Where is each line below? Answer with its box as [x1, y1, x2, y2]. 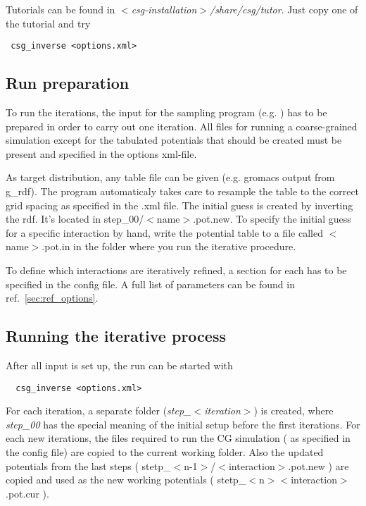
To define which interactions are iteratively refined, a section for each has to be [6, 262, 347, 277]
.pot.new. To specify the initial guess [193, 211, 351, 226]
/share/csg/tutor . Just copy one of [209, 2, 358, 16]
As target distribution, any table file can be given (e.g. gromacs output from [6, 170, 335, 185]
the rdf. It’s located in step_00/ [6, 211, 144, 226]
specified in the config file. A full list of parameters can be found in [6, 276, 295, 291]
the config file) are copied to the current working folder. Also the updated [6, 445, 324, 459]
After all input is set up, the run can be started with [6, 357, 233, 372]
